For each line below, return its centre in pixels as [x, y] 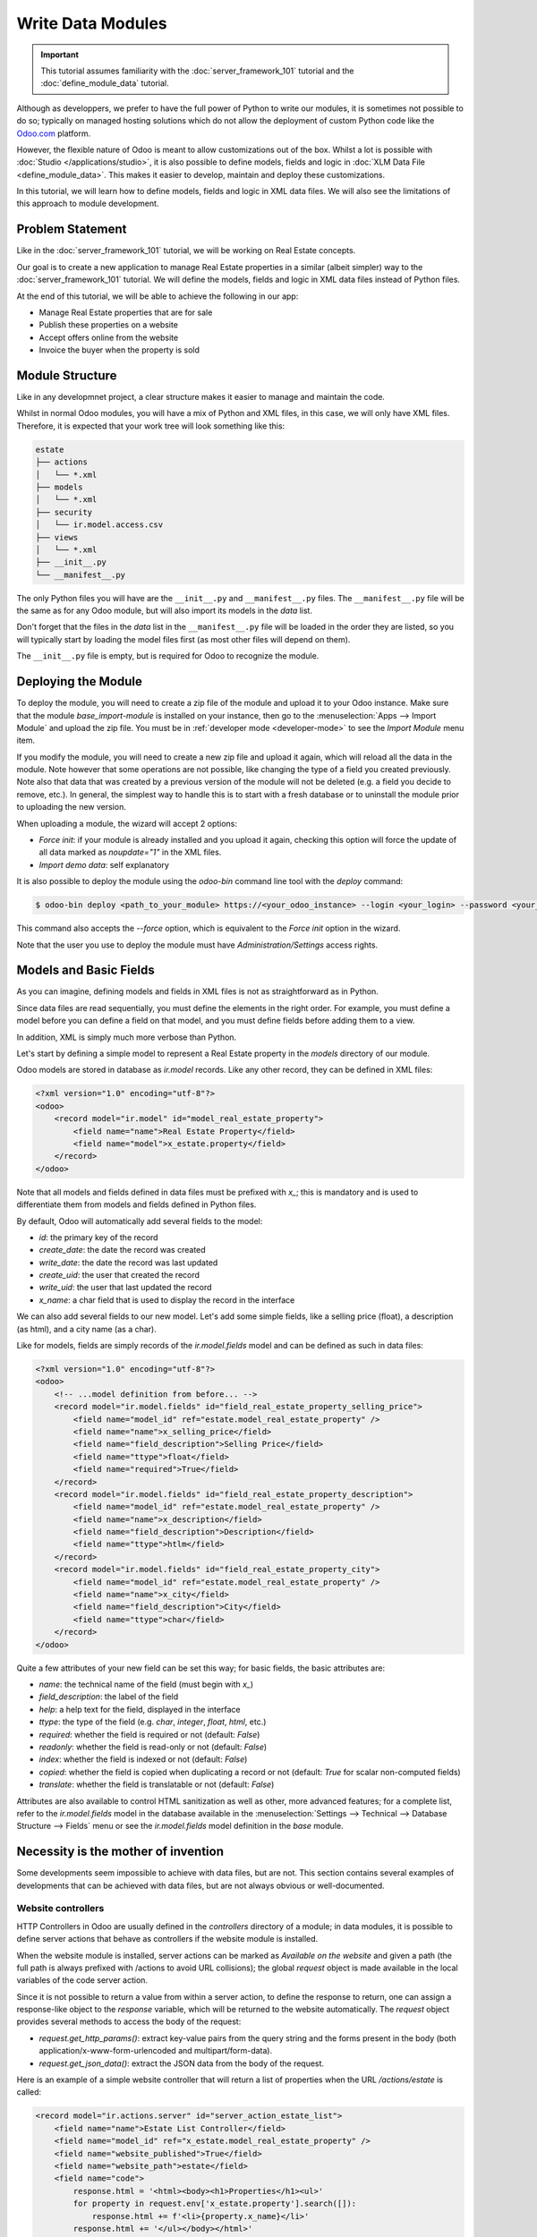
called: [29, 2092]
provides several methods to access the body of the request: [129, 2021]
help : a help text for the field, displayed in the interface [140, 1709]
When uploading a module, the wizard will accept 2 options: [127, 823]
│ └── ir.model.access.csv [99, 525]
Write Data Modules [92, 23]
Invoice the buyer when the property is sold [119, 350]
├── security [64, 512]
